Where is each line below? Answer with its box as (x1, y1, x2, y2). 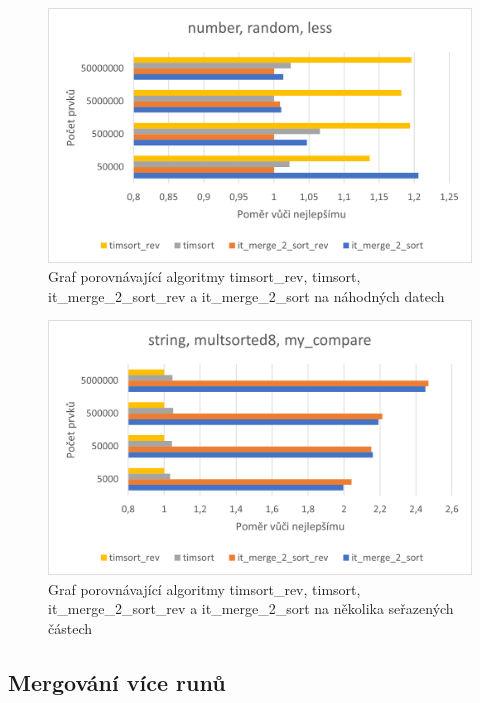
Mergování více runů (8, 666, 226, 697)
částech (48, 617, 93, 638)
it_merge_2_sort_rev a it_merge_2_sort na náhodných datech (48, 285, 445, 306)
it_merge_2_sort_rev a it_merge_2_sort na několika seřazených (48, 598, 454, 619)
